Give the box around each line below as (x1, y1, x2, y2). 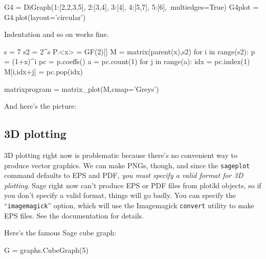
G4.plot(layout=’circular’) (4, 11, 86, 22)
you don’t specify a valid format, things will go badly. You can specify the (4, 190, 236, 201)
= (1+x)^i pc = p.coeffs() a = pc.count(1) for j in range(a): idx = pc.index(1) (4, 56, 250, 67)
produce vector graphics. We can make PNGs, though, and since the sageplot (4, 160, 250, 170)
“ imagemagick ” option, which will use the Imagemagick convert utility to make (4, 200, 255, 210)
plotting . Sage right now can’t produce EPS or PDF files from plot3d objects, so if (4, 180, 261, 190)
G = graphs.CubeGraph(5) (4, 244, 88, 255)
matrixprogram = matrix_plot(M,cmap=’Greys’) (4, 83, 159, 94)
